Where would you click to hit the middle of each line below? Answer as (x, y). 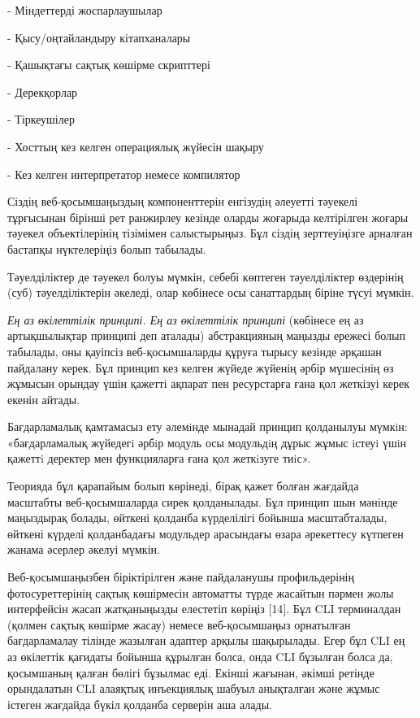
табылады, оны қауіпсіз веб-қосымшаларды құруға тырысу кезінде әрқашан (195, 351)
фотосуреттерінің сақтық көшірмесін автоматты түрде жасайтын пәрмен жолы (201, 592)
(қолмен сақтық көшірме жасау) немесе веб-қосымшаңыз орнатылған (179, 624)
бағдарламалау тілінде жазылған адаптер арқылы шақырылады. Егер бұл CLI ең (206, 640)
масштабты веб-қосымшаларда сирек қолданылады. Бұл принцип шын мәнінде (203, 501)
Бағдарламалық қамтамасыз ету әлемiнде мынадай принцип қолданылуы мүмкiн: (208, 426)
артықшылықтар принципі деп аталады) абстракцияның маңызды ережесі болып (206, 335)
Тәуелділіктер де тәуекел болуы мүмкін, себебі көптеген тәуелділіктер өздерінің (206, 276)
